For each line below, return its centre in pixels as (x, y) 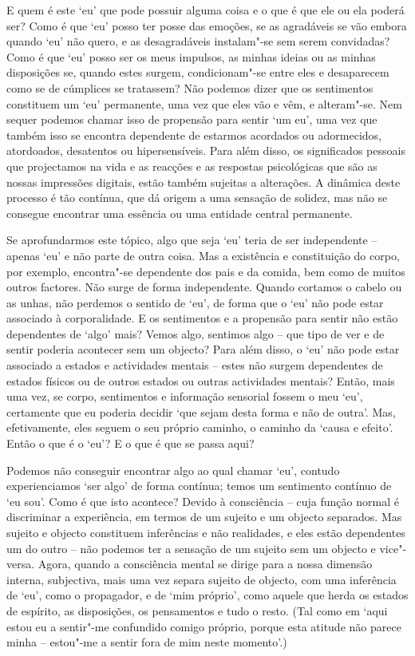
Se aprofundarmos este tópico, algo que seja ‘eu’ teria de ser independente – (192, 240)
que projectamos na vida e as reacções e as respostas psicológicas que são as (192, 166)
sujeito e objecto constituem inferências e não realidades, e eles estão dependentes (206, 532)
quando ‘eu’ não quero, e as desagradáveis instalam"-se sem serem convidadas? (198, 41)
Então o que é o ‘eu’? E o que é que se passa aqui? (130, 443)
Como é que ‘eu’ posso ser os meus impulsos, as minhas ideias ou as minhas (191, 56)
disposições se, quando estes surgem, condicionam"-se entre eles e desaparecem (198, 72)
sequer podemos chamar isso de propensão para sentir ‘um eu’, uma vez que (192, 119)
